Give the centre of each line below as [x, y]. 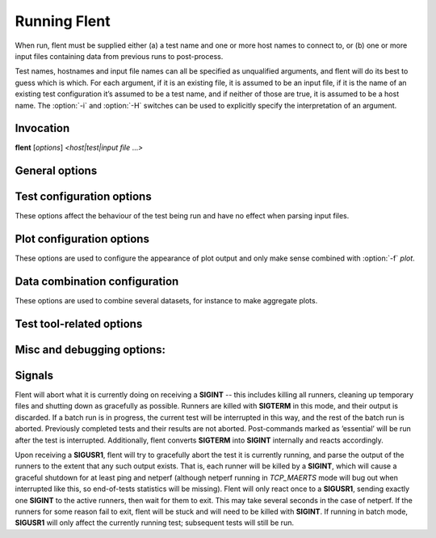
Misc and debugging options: [90, 349]
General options [56, 171]
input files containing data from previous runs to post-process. [119, 56]
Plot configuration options [82, 239]
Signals [34, 375]
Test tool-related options [79, 324]
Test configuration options [84, 197]
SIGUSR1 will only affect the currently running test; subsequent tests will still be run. [155, 523]
